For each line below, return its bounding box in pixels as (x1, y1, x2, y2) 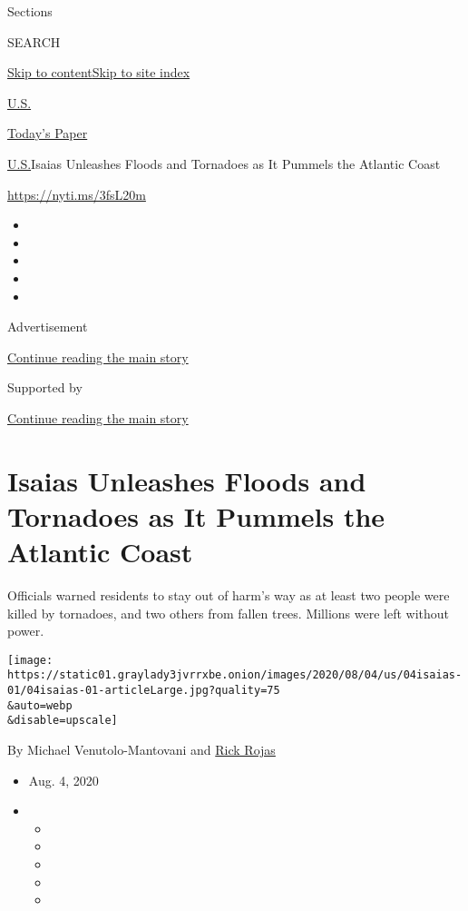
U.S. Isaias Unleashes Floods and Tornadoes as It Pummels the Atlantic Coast (7, 153, 441, 173)
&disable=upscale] (7, 714, 118, 728)
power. (7, 621, 44, 640)
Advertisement (7, 317, 88, 336)
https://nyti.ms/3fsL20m (7, 184, 146, 203)
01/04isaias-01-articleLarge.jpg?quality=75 (7, 684, 280, 698)
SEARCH (7, 32, 61, 51)
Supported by (7, 378, 83, 397)
